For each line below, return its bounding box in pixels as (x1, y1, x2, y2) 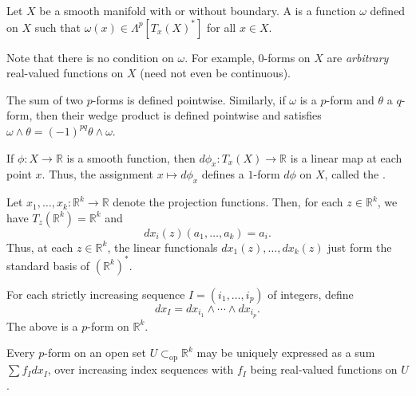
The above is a (6, 317, 78, 334)
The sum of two (6, 91, 84, 108)
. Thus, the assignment (42, 166, 154, 182)
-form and (326, 91, 374, 108)
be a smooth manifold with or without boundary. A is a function (39, 2, 356, 18)
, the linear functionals (107, 238, 218, 255)
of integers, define (267, 285, 354, 302)
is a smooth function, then (66, 149, 196, 166)
